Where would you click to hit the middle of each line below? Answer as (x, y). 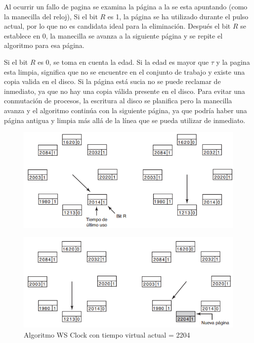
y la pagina (233, 62)
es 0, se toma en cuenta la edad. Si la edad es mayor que (123, 62)
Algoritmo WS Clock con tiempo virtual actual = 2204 (107, 334)
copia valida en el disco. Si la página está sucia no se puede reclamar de (112, 81)
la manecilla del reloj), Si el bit (51, 16)
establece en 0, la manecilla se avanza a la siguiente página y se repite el (113, 35)
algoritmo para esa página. (44, 45)
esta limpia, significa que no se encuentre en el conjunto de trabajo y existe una (125, 71)
